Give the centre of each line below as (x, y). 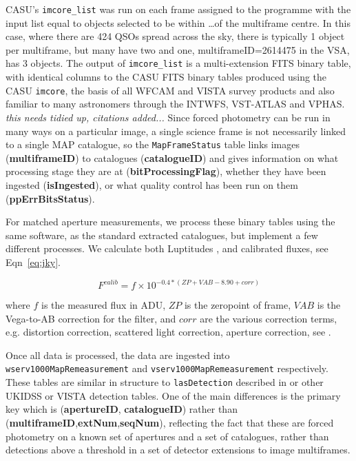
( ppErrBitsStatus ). (50, 198)
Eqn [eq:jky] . (33, 262)
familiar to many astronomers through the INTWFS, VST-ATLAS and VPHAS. (175, 104)
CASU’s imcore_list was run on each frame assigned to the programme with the (178, 9)
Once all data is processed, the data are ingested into (118, 355)
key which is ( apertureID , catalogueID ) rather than (122, 409)
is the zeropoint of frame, (238, 305)
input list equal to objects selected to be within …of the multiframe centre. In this (178, 22)
